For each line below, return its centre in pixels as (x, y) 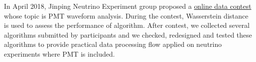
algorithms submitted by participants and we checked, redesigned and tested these (128, 34)
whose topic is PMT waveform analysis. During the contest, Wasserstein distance (126, 15)
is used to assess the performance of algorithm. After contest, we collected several (127, 25)
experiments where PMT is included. (60, 53)
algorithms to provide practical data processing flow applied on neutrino (113, 44)
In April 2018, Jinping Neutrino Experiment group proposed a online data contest (128, 6)
